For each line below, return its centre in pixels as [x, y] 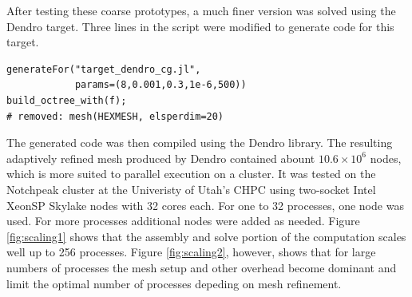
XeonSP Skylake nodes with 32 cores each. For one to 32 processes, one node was [205, 205]
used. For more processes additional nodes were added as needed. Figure [183, 221]
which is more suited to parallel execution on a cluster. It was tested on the [191, 174]
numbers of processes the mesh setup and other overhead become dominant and [202, 267]
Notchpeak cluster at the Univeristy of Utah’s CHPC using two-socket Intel [191, 189]
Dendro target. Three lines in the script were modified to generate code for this [200, 26]
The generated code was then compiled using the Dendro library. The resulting [200, 143]
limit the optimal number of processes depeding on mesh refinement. [174, 283]
